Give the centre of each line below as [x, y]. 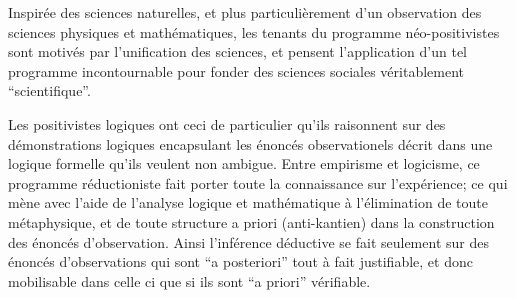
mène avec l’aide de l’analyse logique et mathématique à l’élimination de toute [248, 202]
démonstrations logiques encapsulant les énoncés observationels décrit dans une [250, 143]
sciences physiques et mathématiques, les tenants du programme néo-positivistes [254, 31]
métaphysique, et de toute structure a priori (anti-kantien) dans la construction [251, 221]
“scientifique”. [49, 90]
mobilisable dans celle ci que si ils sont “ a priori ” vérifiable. [189, 280]
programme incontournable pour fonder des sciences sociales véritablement [236, 70]
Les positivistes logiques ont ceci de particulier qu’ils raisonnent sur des [227, 123]
